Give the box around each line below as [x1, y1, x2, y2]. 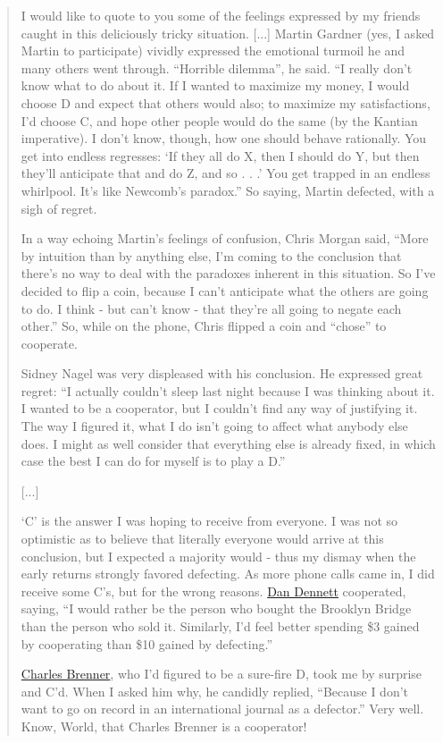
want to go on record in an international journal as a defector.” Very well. [21, 699, 424, 718]
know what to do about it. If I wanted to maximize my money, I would [21, 76, 410, 95]
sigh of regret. [21, 198, 97, 217]
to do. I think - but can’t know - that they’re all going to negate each [21, 299, 402, 317]
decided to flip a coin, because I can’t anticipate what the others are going [21, 281, 429, 300]
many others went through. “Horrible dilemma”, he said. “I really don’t [21, 58, 413, 77]
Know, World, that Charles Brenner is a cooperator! [21, 716, 307, 735]
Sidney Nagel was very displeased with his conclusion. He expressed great [21, 364, 423, 383]
